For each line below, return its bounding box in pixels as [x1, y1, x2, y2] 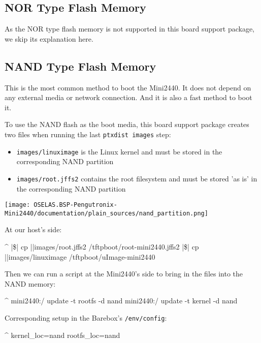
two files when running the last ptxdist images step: [5, 129, 171, 139]
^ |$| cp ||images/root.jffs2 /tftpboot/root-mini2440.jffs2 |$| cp [5, 241, 199, 252]
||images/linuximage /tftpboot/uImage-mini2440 [5, 251, 155, 262]
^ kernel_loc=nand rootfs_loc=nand [5, 329, 120, 340]
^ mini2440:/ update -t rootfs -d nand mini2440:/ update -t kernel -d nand [5, 295, 238, 306]
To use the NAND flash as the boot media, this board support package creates [5, 119, 249, 130]
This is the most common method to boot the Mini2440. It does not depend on [5, 82, 251, 92]
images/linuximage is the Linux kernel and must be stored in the [16, 146, 222, 157]
